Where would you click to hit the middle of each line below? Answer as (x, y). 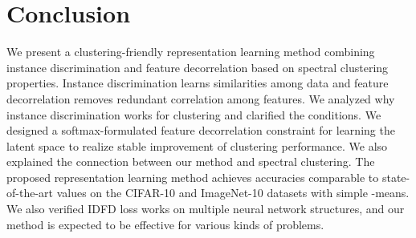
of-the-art (30, 193)
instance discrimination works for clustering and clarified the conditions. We (194, 114)
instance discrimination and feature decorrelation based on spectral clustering (198, 67)
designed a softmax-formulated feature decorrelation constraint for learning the (201, 130)
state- (396, 177)
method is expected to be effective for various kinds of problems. (165, 224)
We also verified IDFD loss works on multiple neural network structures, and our (206, 209)
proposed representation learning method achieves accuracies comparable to (193, 177)
